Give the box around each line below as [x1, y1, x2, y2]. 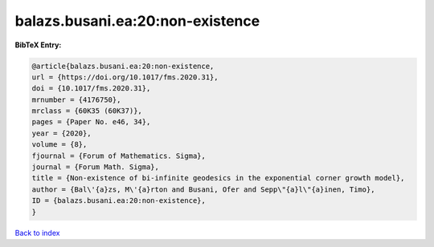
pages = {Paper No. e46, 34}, [31, 117, 151, 127]
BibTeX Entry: [14, 40, 62, 50]
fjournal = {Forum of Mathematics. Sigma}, [31, 151, 207, 160]
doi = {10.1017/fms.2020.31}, [31, 84, 151, 93]
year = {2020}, [31, 128, 92, 138]
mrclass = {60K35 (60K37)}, [31, 107, 142, 115]
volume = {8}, [31, 140, 88, 149]
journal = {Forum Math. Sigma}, [31, 163, 160, 172]
